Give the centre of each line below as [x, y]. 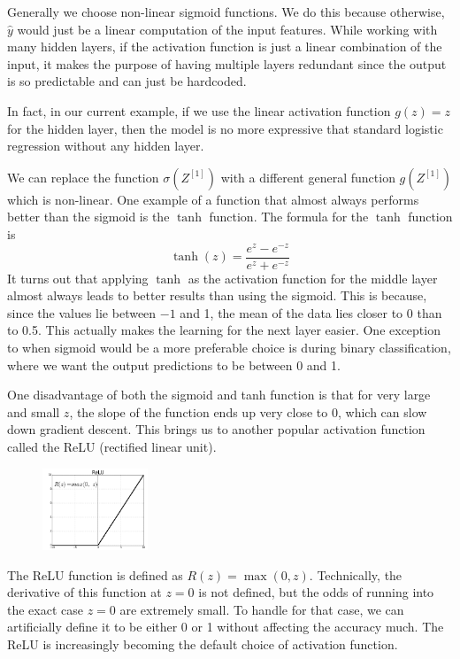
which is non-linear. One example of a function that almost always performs [213, 199]
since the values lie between [82, 312]
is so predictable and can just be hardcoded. [127, 81]
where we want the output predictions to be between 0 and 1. [174, 364]
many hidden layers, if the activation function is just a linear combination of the [225, 47]
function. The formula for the [289, 217]
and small [34, 411]
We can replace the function [83, 177]
